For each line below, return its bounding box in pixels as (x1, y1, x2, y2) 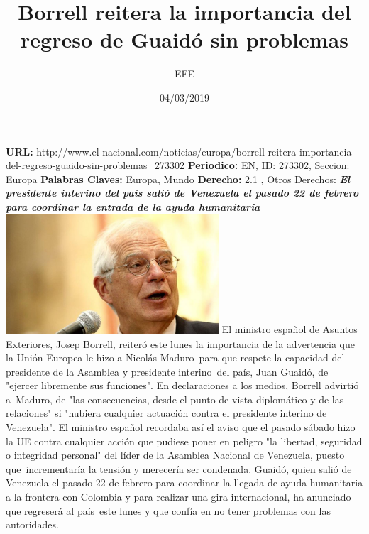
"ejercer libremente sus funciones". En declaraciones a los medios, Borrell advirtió (6, 378, 359, 393)
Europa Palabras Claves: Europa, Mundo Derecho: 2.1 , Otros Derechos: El (6, 171, 351, 186)
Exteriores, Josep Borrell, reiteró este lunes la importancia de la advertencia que (6, 336, 355, 351)
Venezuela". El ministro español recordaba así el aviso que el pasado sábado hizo (6, 420, 356, 435)
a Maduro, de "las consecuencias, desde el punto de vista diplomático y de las (6, 391, 344, 406)
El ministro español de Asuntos (221, 322, 358, 337)
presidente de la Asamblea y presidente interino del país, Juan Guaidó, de (6, 364, 329, 378)
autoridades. (6, 517, 59, 532)
